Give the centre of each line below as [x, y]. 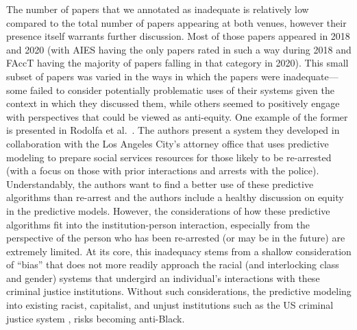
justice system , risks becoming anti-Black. [96, 318]
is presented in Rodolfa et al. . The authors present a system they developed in [173, 130]
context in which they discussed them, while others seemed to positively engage [173, 103]
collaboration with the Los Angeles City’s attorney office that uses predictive [168, 143]
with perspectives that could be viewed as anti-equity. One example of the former [177, 116]
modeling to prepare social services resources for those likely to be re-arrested [169, 157]
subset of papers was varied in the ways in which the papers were [143, 76]
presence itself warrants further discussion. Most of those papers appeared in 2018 [178, 36]
